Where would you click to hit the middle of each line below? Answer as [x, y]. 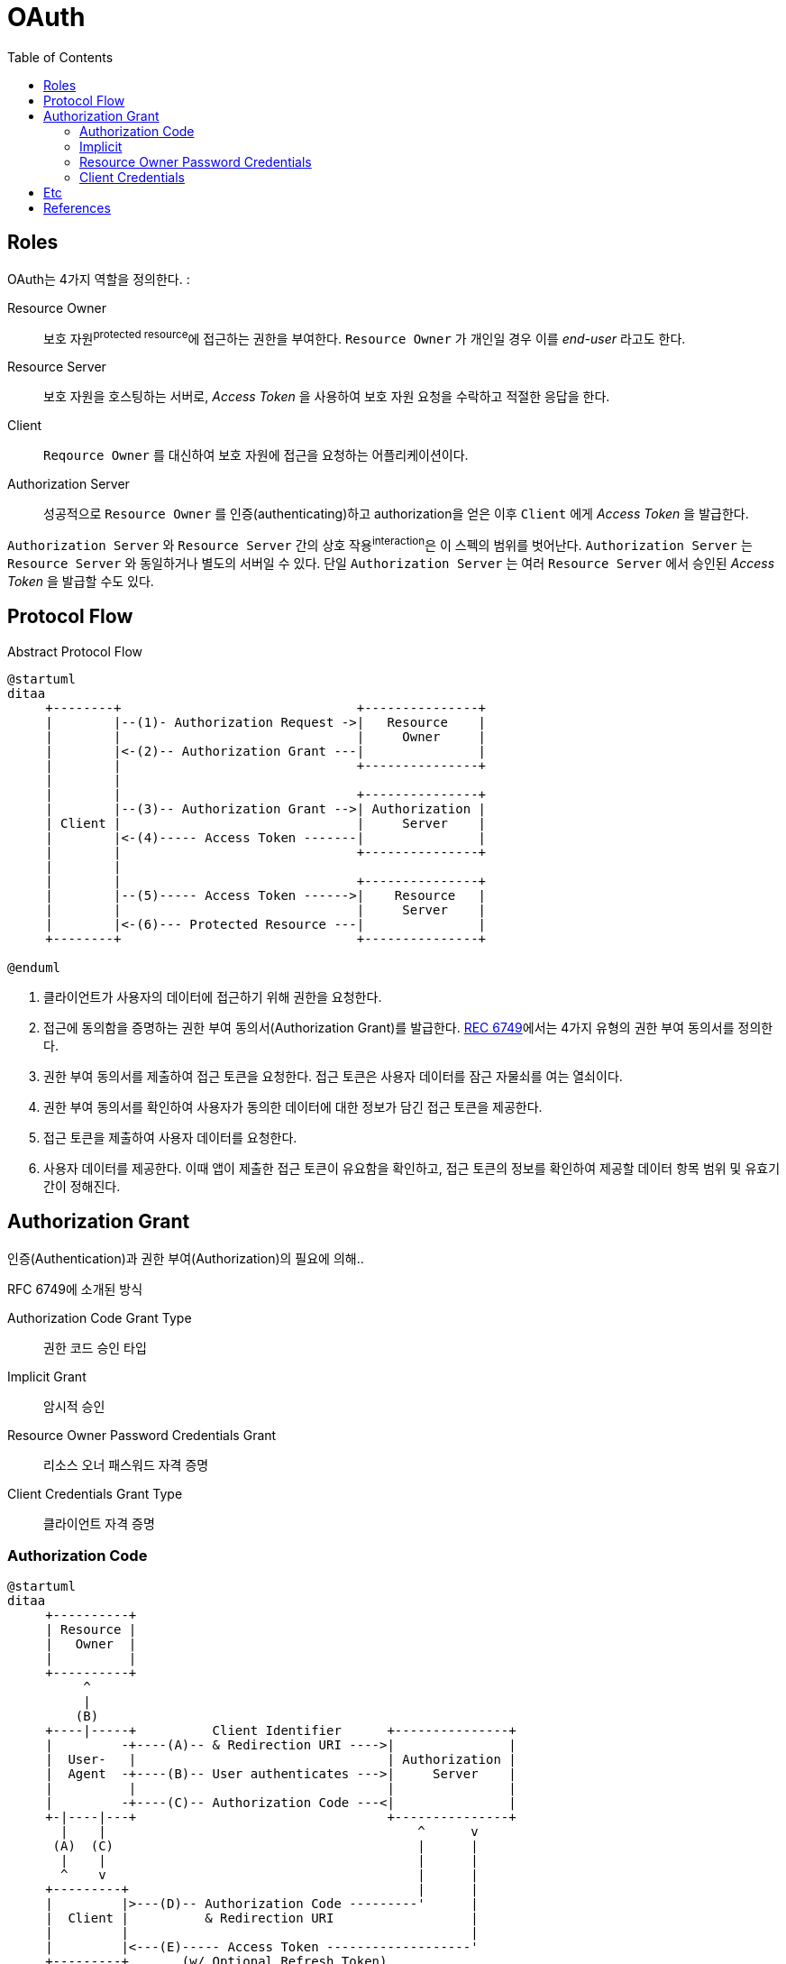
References [77, 207]
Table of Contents [60, 57]
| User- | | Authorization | [281, 1760]
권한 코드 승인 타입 [95, 1347]
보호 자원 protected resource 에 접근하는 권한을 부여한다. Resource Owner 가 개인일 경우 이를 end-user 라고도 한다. [365, 337]
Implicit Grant [47, 1376]
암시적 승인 [74, 1406]
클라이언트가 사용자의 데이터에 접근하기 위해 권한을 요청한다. [213, 996]
